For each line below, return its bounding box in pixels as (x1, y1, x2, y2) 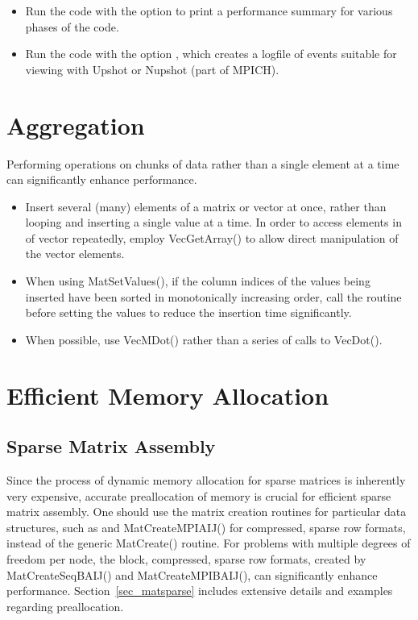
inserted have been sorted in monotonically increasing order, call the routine (25, 288, 402, 305)
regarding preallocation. (6, 597, 124, 614)
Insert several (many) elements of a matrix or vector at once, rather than (25, 198, 387, 214)
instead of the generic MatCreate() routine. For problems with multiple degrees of (6, 535, 411, 551)
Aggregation (6, 108, 145, 141)
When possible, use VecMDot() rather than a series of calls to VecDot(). (25, 331, 383, 347)
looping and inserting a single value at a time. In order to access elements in (25, 214, 402, 231)
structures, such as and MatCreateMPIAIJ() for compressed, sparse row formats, (6, 518, 406, 535)
